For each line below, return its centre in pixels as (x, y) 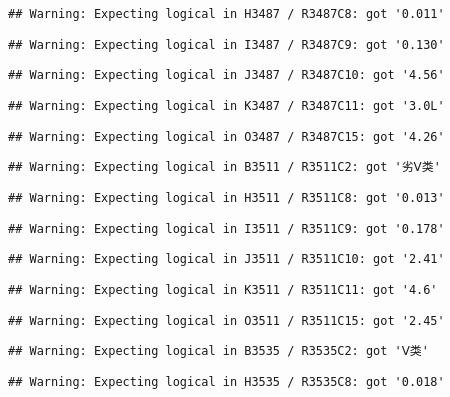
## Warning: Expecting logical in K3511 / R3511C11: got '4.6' (223, 289)
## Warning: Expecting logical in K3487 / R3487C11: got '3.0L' (226, 105)
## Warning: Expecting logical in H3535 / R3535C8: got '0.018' (226, 381)
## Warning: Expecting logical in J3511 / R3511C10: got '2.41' (226, 259)
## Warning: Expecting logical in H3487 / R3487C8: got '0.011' (226, 14)
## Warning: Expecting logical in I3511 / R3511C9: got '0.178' (226, 228)
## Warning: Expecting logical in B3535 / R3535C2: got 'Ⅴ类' (218, 351)
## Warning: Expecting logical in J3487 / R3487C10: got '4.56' (226, 75)
